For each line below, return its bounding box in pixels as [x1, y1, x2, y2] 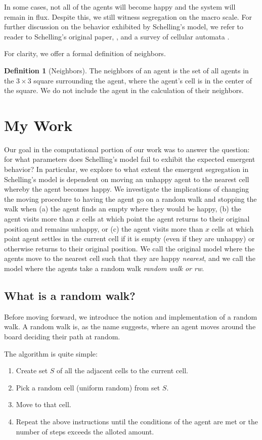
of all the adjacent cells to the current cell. [57, 365, 188, 376]
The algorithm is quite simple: [4, 348, 98, 359]
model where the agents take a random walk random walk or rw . [4, 263, 204, 273]
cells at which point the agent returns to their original [82, 213, 250, 224]
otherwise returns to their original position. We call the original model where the [4, 243, 255, 253]
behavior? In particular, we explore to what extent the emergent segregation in [4, 164, 249, 174]
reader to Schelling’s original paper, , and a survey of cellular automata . [4, 31, 230, 41]
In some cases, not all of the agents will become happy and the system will [4, 2, 236, 12]
